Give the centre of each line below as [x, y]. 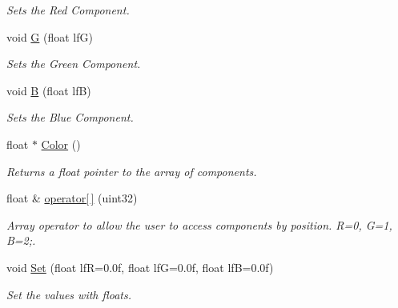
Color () [61, 144]
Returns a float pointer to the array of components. [132, 171]
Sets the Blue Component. [70, 117]
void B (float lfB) [49, 90]
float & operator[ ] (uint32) [72, 198]
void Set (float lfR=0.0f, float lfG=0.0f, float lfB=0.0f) [140, 267]
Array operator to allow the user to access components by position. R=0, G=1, [199, 224]
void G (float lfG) [50, 36]
